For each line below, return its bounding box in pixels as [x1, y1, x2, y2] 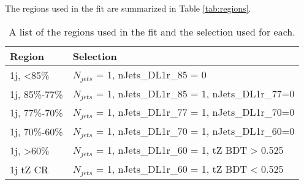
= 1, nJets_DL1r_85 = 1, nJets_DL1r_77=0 [96, 86, 295, 100]
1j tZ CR [10, 162, 48, 177]
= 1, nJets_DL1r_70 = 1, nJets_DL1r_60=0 [96, 124, 295, 138]
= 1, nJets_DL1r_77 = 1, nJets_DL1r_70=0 [96, 105, 295, 119]
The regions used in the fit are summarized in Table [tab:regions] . [5, 2, 251, 14]
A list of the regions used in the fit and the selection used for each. [9, 24, 295, 39]
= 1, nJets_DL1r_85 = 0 [96, 67, 207, 81]
